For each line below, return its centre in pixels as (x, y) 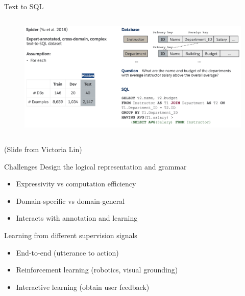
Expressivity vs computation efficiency (76, 184)
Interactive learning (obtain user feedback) (83, 287)
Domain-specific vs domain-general (70, 200)
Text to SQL (24, 6)
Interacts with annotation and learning (77, 218)
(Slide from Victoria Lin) (43, 149)
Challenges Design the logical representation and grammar (95, 166)
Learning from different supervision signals (71, 235)
